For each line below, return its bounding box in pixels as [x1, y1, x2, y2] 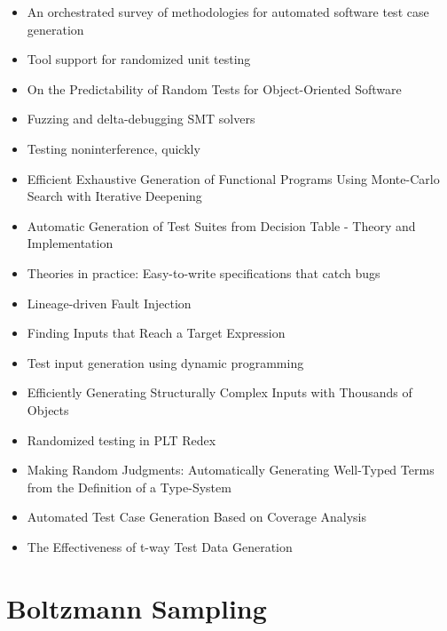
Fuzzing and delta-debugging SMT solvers [27, 109, 255, 128]
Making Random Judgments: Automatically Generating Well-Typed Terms [27, 460, 435, 479]
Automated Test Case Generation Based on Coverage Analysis [27, 507, 366, 526]
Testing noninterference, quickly [27, 139, 200, 157]
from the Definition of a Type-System [27, 477, 231, 496]
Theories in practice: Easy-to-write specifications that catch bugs [27, 263, 380, 282]
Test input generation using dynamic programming [27, 353, 304, 371]
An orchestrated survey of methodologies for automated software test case [27, 3, 429, 20]
